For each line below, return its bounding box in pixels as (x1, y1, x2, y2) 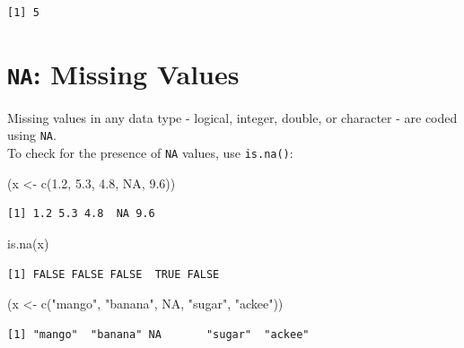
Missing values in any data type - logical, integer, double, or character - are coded (7, 108, 458, 126)
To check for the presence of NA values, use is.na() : (7, 144, 293, 162)
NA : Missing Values (7, 55, 240, 91)
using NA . (7, 126, 57, 144)
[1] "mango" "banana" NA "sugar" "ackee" (7, 327, 310, 341)
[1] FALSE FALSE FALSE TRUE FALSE (7, 267, 220, 281)
